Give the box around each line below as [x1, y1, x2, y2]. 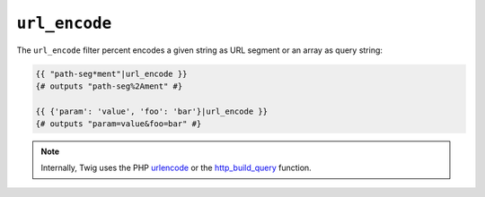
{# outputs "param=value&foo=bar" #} [35, 119, 202, 129]
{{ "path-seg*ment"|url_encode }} [35, 68, 188, 79]
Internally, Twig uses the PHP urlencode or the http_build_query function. [40, 162, 312, 174]
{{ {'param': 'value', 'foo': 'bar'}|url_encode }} [35, 106, 269, 116]
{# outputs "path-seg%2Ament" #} [35, 81, 183, 91]
